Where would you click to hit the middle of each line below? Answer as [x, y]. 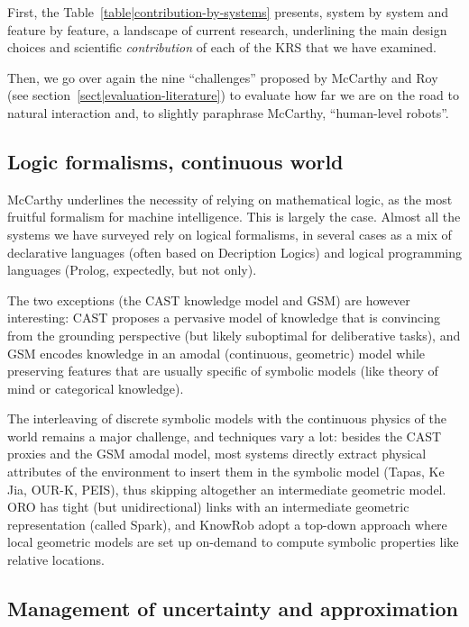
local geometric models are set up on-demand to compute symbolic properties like [233, 542]
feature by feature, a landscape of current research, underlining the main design [227, 29]
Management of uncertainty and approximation [233, 609]
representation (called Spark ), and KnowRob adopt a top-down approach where [227, 524]
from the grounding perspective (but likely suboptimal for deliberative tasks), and [234, 335]
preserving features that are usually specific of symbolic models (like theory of [223, 371]
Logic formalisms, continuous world [175, 161]
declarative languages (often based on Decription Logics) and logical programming [235, 252]
